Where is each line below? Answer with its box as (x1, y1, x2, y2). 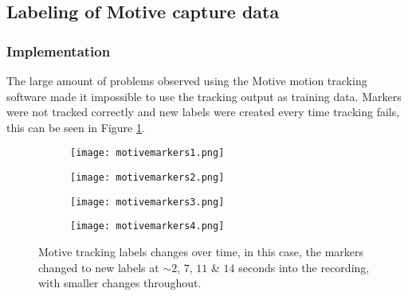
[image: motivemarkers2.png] (70, 172, 225, 184)
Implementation (6, 41, 111, 60)
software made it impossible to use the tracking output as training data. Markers (6, 88, 402, 104)
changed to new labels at (38, 259, 159, 275)
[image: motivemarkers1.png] (70, 147, 225, 159)
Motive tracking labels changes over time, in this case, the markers (38, 243, 364, 259)
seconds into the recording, (238, 259, 370, 275)
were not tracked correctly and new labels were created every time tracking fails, (6, 103, 400, 120)
